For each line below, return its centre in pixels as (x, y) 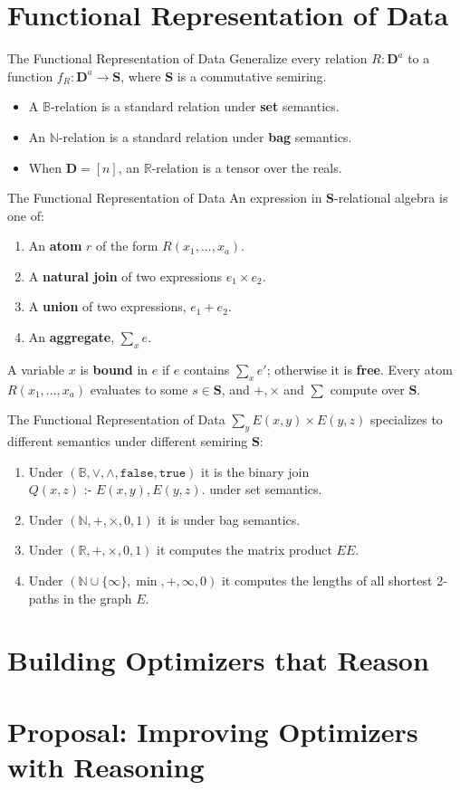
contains (206, 369)
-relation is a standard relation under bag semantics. (205, 136)
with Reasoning (106, 766)
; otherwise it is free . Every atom (359, 369)
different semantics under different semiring (128, 441)
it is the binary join (255, 471)
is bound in (114, 369)
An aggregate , (72, 337)
